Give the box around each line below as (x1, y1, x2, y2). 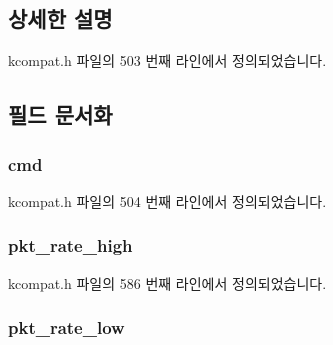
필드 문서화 (8, 99, 113, 130)
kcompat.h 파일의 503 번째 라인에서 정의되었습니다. (8, 50, 327, 71)
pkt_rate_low (8, 315, 125, 340)
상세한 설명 (8, 3, 113, 34)
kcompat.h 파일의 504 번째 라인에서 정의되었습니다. (8, 190, 327, 211)
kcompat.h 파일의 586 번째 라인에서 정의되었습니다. (8, 272, 327, 293)
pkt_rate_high (8, 233, 133, 258)
